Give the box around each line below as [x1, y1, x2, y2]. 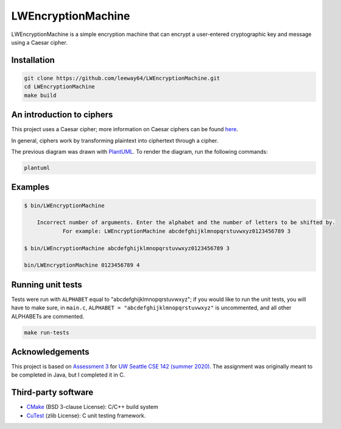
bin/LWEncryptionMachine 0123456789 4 [24, 262, 140, 269]
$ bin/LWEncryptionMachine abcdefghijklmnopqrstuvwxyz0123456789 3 [24, 245, 230, 251]
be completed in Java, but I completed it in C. [11, 371, 125, 378]
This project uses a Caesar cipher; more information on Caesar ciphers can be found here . [11, 126, 239, 133]
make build [24, 92, 57, 99]
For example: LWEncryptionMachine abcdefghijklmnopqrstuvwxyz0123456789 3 [62, 228, 291, 234]
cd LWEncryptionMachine [24, 83, 96, 90]
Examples [11, 182, 50, 192]
